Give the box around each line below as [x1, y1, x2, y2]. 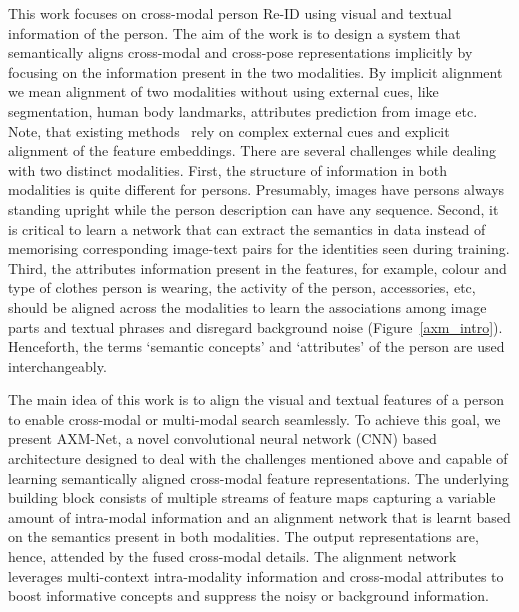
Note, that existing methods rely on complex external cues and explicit [8, 120, 450, 141]
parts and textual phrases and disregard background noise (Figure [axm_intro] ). [8, 316, 503, 337]
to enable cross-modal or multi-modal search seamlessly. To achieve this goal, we [8, 408, 501, 429]
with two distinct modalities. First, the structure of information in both [8, 159, 447, 180]
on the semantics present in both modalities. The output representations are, [8, 526, 479, 547]
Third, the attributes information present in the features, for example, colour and [8, 257, 507, 278]
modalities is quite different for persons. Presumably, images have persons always [8, 179, 505, 200]
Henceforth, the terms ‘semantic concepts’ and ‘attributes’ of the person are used [8, 336, 505, 357]
